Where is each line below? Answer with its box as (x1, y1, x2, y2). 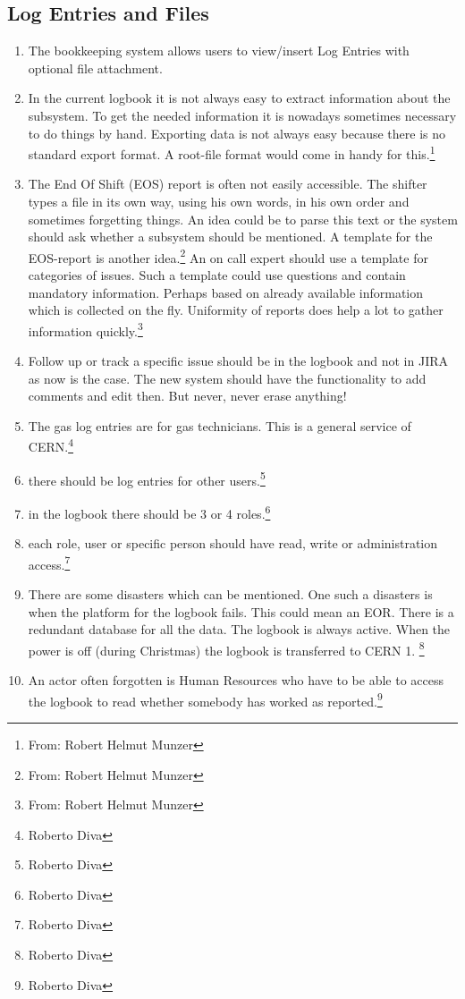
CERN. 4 (28, 435, 73, 456)
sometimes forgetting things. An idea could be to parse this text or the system (28, 209, 458, 228)
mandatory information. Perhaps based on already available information (28, 283, 424, 301)
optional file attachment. (28, 58, 163, 77)
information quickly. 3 (28, 318, 143, 340)
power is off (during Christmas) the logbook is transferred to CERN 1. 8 (28, 638, 425, 659)
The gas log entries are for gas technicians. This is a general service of (28, 416, 411, 435)
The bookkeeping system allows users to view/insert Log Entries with (28, 41, 410, 60)
